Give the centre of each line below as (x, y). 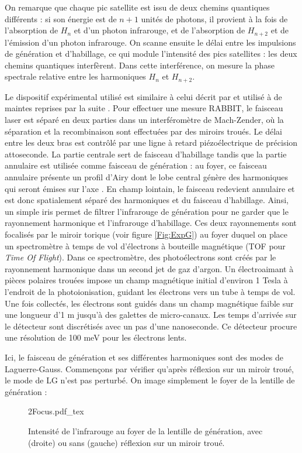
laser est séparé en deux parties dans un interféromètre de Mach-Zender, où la (144, 120)
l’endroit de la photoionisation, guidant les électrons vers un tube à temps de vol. (150, 291)
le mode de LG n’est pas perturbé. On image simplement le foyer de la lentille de (150, 380)
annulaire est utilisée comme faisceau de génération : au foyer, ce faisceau (136, 165)
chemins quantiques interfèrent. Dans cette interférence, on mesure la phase (140, 65)
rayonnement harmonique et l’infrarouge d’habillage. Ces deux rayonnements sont (151, 223)
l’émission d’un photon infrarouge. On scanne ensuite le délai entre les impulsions (150, 42)
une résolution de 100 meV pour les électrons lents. (96, 337)
